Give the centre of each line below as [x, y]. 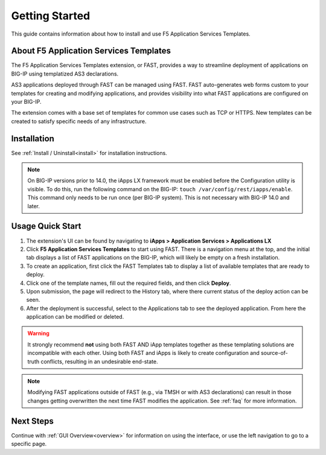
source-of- [274, 353]
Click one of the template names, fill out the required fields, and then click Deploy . [129, 283]
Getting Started [51, 16]
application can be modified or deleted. [75, 317]
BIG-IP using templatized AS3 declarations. [65, 74]
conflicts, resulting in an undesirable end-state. [99, 361]
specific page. [29, 444]
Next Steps [32, 421]
